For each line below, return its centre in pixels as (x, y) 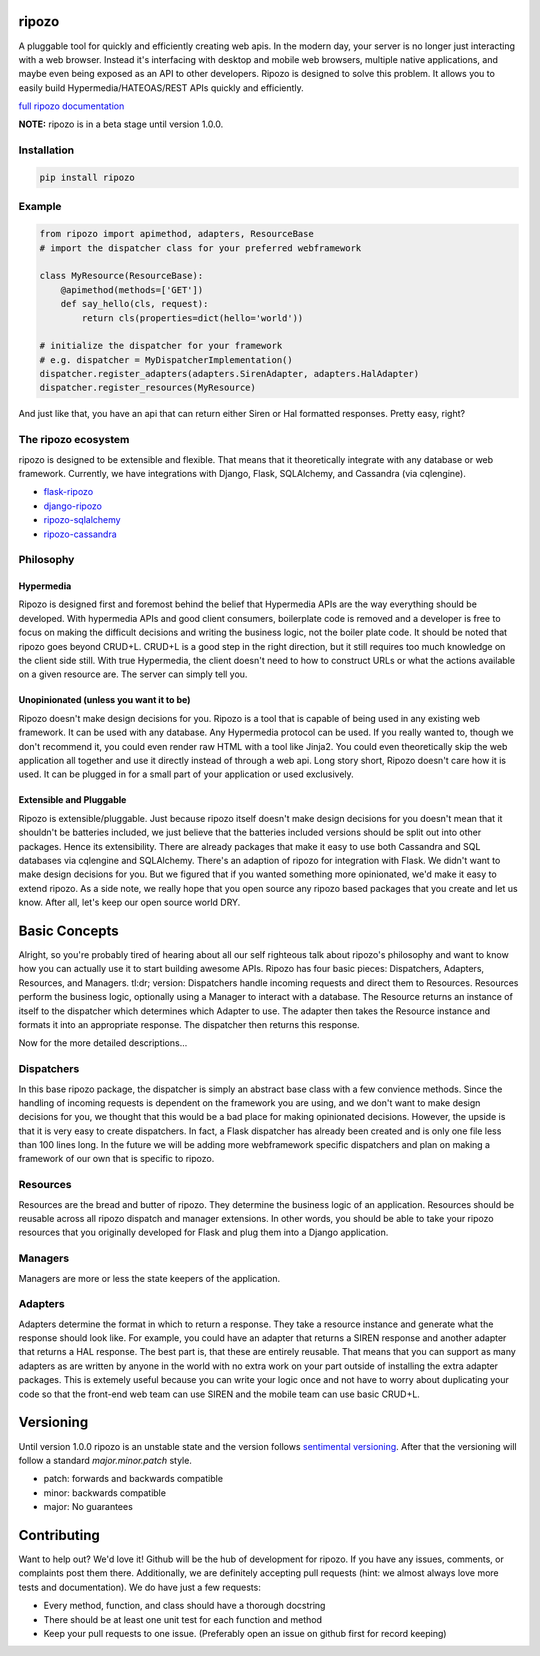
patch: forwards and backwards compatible (133, 1479)
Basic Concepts (68, 930)
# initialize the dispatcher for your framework (161, 346)
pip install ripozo (87, 178)
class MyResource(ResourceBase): (121, 276)
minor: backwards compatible (105, 1492)
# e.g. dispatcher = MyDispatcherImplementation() (166, 359)
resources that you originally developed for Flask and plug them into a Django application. (203, 1232)
